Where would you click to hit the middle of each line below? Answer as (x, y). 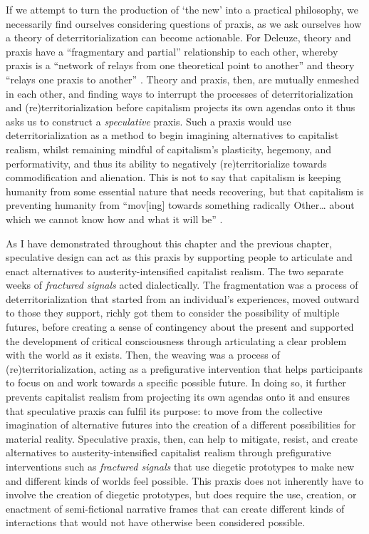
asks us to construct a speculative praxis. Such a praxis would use (149, 121)
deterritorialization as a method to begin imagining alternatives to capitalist (172, 135)
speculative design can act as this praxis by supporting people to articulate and (179, 257)
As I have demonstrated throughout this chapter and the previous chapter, (169, 243)
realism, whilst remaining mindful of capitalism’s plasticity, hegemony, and (169, 149)
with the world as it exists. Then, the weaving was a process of (143, 355)
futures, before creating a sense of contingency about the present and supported (180, 327)
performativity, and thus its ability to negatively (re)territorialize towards (166, 163)
